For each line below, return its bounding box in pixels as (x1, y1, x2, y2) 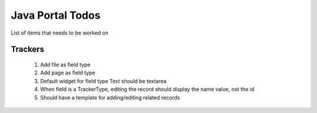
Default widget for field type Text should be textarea (40, 77, 167, 84)
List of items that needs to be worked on (11, 29, 109, 36)
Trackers (11, 44, 45, 54)
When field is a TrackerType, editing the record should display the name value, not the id (40, 85, 255, 93)
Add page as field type (40, 69, 96, 76)
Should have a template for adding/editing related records (40, 94, 180, 101)
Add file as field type (40, 61, 91, 68)
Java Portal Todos (11, 9, 101, 22)
